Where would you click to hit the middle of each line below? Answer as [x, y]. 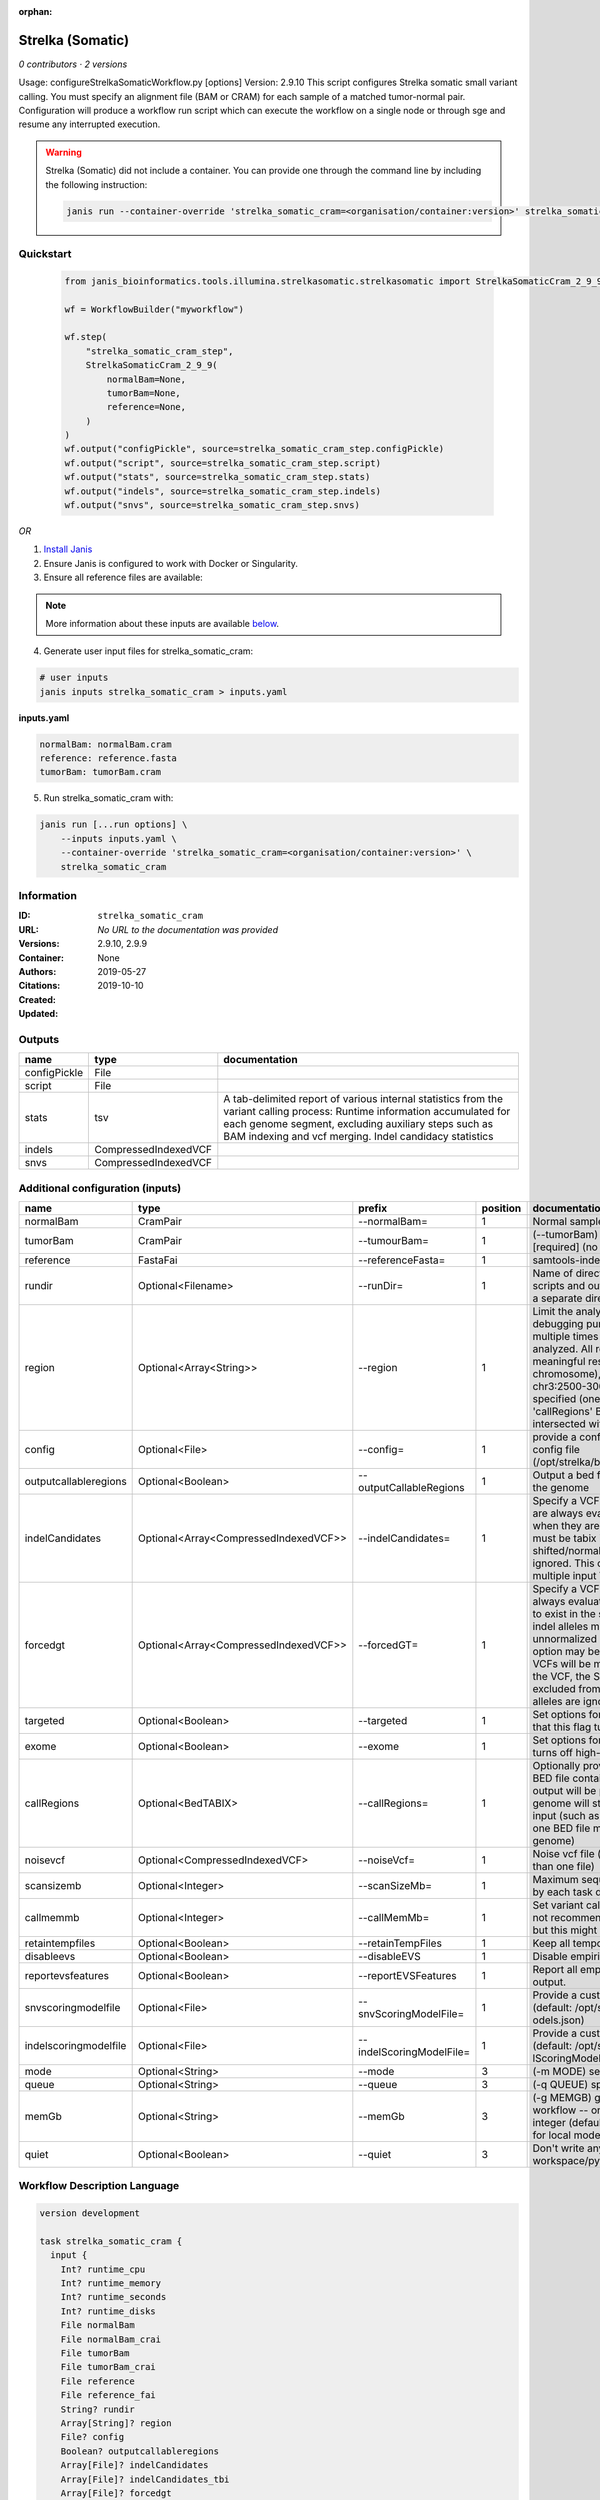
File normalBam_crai [111, 2339]
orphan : [35, 11]
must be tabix [564, 1538]
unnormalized [564, 1638]
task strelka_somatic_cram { [111, 2241]
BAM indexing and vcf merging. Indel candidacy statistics [358, 1137]
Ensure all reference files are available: [123, 577]
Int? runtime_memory [111, 2283]
